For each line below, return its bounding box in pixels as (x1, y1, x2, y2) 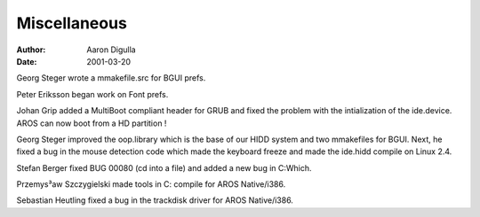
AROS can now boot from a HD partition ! (16, 118, 167, 128)
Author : (16, 44, 46, 55)
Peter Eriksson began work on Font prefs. (16, 89, 169, 99)
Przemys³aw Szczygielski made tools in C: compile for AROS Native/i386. (16, 179, 286, 190)
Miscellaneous (16, 13, 128, 33)
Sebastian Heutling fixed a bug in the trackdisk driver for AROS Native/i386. (16, 195, 293, 205)
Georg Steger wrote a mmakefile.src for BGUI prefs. (16, 73, 206, 83)
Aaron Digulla (86, 44, 137, 55)
